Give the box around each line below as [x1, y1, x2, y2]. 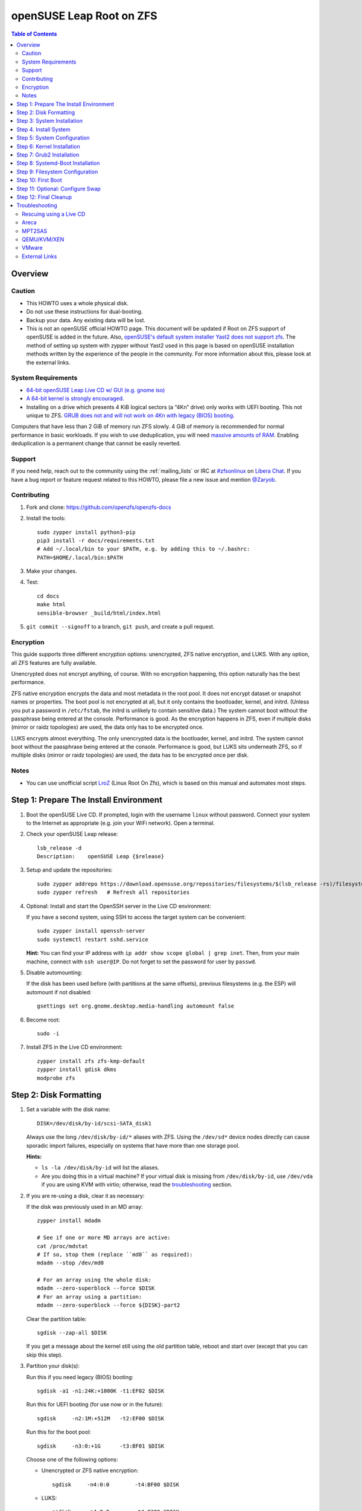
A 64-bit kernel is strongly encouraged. [26, 395, 124, 402]
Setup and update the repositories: [26, 866, 113, 873]
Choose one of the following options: [26, 1455, 118, 1463]
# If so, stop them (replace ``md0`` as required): [37, 1251, 193, 1258]
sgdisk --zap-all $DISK [37, 1330, 107, 1336]
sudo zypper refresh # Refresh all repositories [37, 889, 190, 896]
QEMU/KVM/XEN [22, 236, 65, 243]
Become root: [26, 1016, 60, 1023]
